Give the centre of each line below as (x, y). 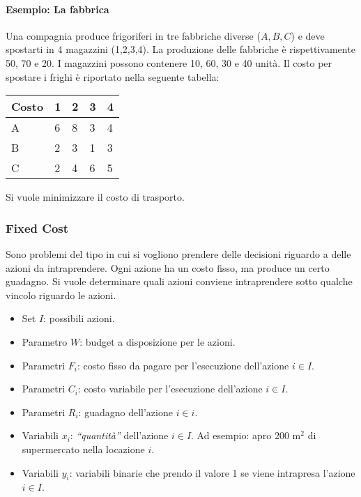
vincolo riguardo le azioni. (61, 295)
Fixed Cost (37, 228)
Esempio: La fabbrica (57, 9)
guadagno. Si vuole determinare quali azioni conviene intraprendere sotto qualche (179, 281)
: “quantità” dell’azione (119, 435)
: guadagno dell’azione (125, 412)
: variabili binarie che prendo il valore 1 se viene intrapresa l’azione (212, 472)
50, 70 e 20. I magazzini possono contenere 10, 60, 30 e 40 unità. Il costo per (169, 62)
